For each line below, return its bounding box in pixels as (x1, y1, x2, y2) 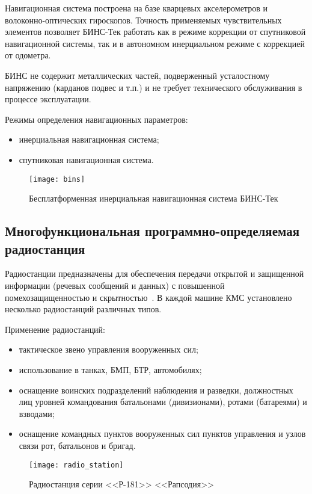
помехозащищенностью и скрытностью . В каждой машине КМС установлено (5, 291, 292, 303)
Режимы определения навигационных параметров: (5, 113, 188, 125)
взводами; (19, 407, 55, 419)
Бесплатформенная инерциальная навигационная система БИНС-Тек (29, 192, 278, 205)
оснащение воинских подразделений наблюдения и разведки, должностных (19, 383, 293, 396)
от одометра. (5, 49, 51, 61)
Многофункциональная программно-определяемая (5, 221, 300, 240)
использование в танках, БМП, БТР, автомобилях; (19, 363, 202, 375)
